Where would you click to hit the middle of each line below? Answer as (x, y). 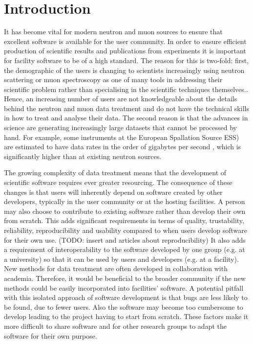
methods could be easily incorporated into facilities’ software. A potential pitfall (124, 287)
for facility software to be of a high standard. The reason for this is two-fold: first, (126, 60)
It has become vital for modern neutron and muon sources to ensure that (113, 32)
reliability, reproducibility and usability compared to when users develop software (126, 230)
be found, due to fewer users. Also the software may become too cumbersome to (124, 307)
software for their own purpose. (51, 335)
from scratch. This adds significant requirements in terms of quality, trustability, (124, 220)
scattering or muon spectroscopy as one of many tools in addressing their (113, 80)
